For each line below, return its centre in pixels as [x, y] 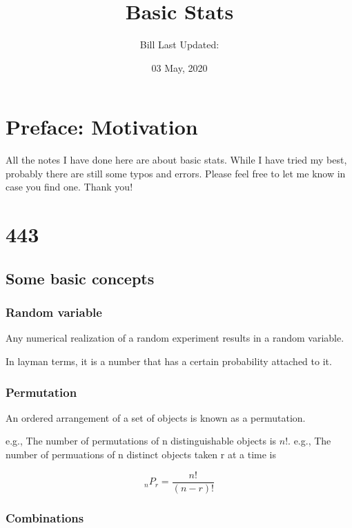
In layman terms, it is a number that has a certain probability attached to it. [169, 361]
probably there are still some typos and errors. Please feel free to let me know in [176, 173]
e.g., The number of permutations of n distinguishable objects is [141, 441]
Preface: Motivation [102, 127]
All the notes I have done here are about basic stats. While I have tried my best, [176, 160]
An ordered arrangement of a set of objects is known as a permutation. [156, 417]
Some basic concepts [80, 278]
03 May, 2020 [179, 67]
